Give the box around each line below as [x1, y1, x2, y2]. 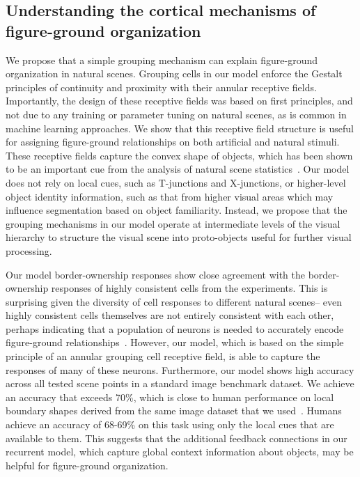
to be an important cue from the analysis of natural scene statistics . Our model [6, 162, 350, 176]
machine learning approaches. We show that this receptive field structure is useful [6, 120, 354, 135]
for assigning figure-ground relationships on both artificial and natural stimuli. [6, 134, 340, 149]
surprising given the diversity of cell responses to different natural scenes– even [6, 294, 343, 308]
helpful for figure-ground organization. [6, 458, 169, 472]
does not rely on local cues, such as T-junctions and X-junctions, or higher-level [6, 175, 346, 189]
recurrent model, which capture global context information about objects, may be [6, 444, 354, 459]
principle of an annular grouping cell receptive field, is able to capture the [6, 349, 320, 363]
